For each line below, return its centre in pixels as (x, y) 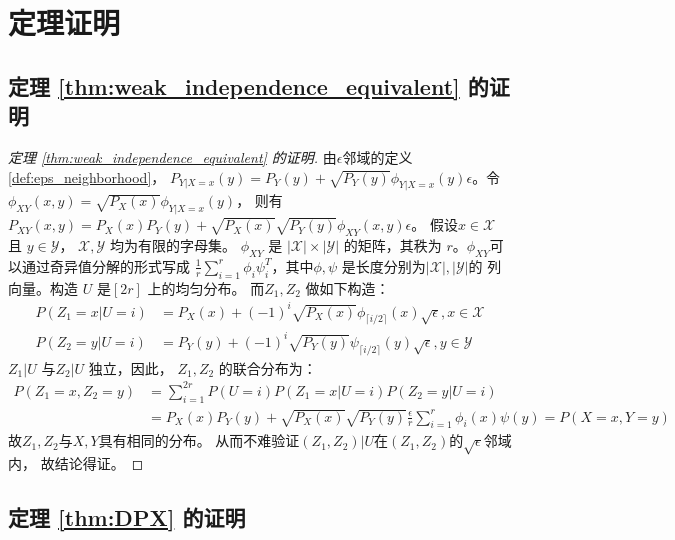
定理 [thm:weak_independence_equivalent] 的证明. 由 (172, 156)
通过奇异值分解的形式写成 (105, 265)
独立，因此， (130, 367)
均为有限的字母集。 (172, 244)
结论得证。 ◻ (99, 463)
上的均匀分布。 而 (206, 287)
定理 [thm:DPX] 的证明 (127, 517)
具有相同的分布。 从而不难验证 (199, 440)
